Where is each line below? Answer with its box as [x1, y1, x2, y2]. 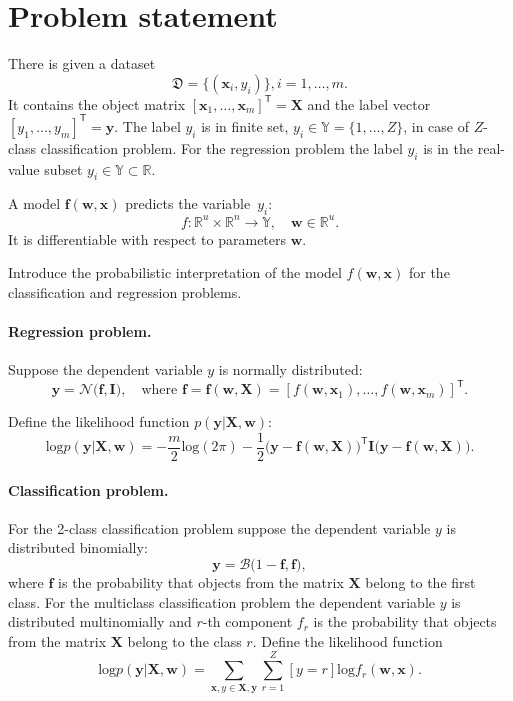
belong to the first [365, 572, 476, 593]
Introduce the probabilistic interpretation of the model [8, 262, 342, 283]
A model [8, 193, 61, 214]
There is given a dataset [8, 53, 156, 74]
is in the [423, 137, 474, 158]
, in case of [403, 115, 469, 136]
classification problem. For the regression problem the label [40, 137, 403, 158]
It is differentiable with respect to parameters [8, 228, 287, 249]
